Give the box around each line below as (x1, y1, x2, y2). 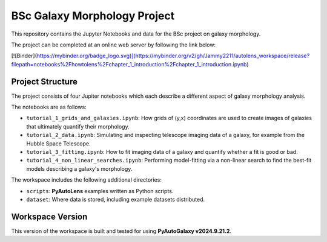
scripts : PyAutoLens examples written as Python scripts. (26, 187, 174, 194)
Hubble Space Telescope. (26, 139, 91, 147)
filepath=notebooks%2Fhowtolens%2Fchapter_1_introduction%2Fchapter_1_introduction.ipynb (11, 60, 247, 68)
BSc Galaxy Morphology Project (11, 9, 175, 22)
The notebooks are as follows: (11, 103, 87, 111)
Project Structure (11, 76, 78, 87)
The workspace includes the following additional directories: (11, 176, 162, 183)
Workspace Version (11, 211, 88, 221)
